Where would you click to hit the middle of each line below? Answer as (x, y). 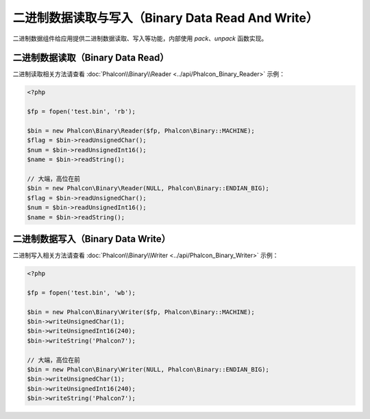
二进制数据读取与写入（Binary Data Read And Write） (165, 18)
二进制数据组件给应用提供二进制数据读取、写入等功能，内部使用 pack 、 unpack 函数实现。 (140, 38)
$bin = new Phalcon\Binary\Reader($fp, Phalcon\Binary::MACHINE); (141, 131)
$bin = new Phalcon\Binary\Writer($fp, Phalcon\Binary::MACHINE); (141, 312)
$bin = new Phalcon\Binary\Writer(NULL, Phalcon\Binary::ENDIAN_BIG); (148, 369)
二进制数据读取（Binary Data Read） (91, 58)
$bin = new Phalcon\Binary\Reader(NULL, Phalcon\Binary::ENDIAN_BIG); (148, 188)
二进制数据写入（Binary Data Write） (92, 239)
